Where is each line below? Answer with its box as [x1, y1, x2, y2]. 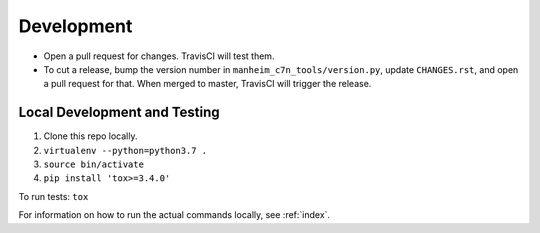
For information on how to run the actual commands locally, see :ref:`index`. [18, 209, 330, 221]
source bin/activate [43, 159, 145, 170]
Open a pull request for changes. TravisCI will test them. [43, 50, 275, 62]
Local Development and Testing [18, 104, 220, 121]
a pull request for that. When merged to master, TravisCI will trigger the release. [43, 78, 372, 90]
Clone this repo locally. [43, 130, 138, 142]
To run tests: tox [18, 190, 89, 202]
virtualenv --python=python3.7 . [43, 145, 208, 156]
